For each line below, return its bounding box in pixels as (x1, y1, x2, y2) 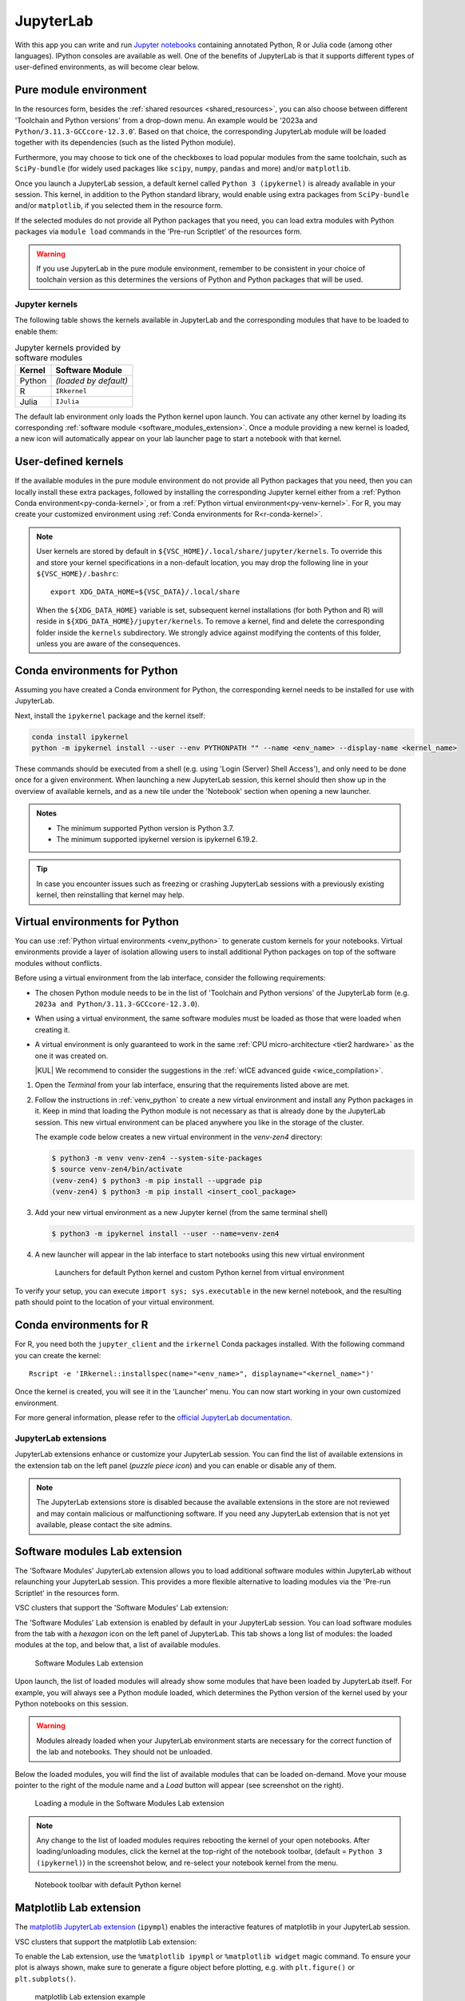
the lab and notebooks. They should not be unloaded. (36, 1747, 213, 1757)
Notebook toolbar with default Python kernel (34, 1880, 181, 1890)
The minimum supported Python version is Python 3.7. (56, 823, 235, 832)
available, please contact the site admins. (36, 1520, 173, 1530)
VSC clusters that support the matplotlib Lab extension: (14, 1937, 197, 1947)
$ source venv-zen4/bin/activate (51, 1165, 183, 1174)
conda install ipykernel (31, 732, 129, 741)
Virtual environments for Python (14, 915, 180, 928)
